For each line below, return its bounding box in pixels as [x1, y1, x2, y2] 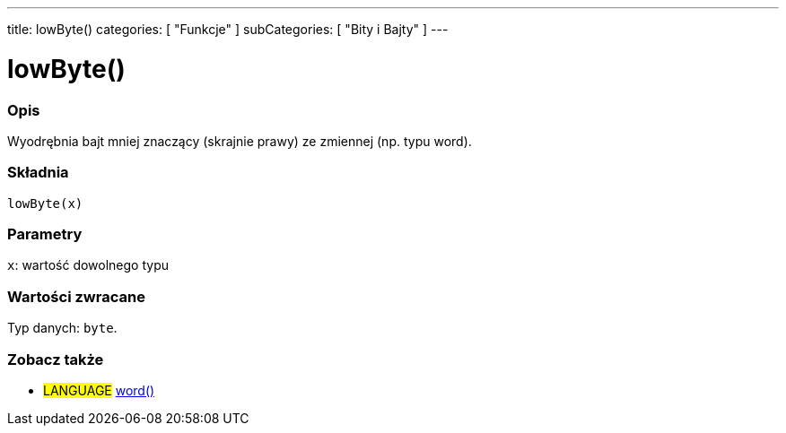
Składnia [7, 163, 69, 182]
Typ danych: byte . [7, 320, 118, 336]
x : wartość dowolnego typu [7, 257, 170, 273]
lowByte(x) [7, 195, 83, 211]
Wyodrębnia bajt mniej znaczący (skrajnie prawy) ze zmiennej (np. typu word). [7, 133, 472, 149]
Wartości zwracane [7, 287, 145, 306]
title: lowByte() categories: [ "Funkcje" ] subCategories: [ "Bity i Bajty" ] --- [7, 22, 449, 37]
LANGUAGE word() [43, 382, 155, 398]
